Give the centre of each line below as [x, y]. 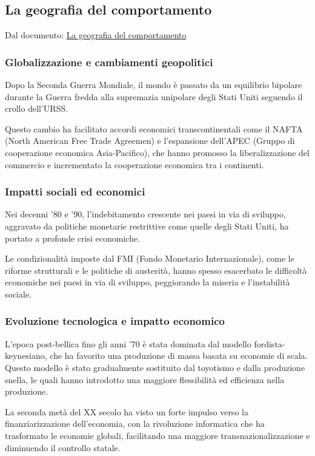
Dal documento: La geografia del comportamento [96, 35]
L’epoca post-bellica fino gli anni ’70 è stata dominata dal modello [128, 343]
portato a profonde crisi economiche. [73, 238]
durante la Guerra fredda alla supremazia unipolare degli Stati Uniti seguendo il [154, 96]
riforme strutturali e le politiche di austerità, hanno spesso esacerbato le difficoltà [156, 270]
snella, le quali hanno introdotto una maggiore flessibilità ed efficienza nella [145, 379]
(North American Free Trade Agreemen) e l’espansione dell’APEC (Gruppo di [150, 141]
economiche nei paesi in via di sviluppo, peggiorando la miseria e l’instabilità [148, 282]
